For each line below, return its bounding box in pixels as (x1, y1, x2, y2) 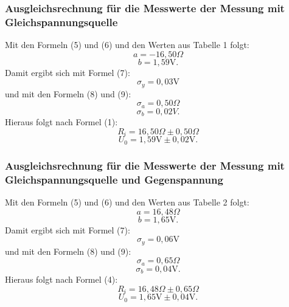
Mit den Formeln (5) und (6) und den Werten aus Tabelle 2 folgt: (5, 195, 249, 208)
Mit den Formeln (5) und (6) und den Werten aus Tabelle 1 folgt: (5, 38, 249, 51)
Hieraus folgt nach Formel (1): (5, 116, 118, 128)
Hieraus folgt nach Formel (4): (5, 273, 118, 286)
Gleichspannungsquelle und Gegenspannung (5, 171, 223, 187)
